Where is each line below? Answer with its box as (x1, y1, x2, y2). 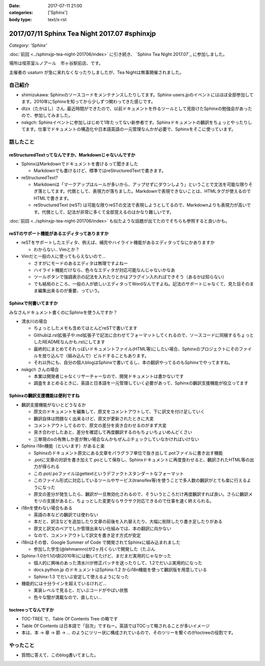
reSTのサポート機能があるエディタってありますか (9, 231, 109, 237)
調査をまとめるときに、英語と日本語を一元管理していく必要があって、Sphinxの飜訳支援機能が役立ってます (33, 380, 249, 386)
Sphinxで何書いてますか (9, 300, 58, 306)
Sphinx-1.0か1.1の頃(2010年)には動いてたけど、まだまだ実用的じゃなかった (21, 553, 172, 559)
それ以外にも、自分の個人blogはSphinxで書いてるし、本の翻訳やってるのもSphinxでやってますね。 (33, 360, 233, 365)
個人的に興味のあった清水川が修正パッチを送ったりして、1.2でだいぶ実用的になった (33, 560, 203, 566)
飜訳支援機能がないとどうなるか (21, 402, 86, 408)
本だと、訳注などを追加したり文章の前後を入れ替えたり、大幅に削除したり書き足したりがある (33, 519, 223, 525)
